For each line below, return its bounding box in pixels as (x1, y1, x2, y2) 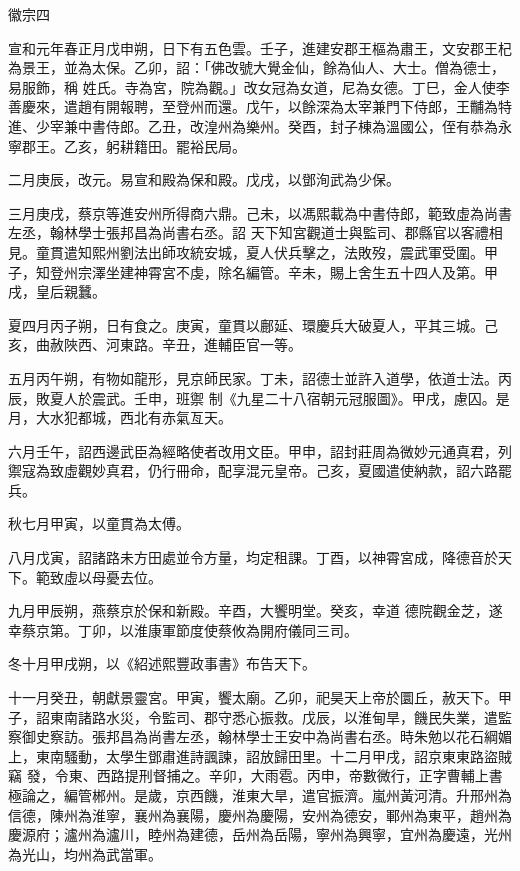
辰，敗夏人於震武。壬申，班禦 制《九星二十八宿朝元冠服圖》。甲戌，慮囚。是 (8, 387, 510, 408)
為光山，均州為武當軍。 (8, 843, 162, 864)
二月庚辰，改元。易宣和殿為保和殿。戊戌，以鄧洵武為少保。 (8, 169, 400, 190)
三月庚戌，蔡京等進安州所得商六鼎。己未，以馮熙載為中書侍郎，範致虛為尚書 (8, 202, 512, 223)
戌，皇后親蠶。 (8, 281, 106, 302)
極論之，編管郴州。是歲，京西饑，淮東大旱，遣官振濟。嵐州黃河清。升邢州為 (8, 785, 512, 805)
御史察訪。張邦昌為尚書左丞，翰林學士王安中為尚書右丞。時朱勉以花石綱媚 (21, 726, 512, 747)
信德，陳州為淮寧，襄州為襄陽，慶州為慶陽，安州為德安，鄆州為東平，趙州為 (8, 804, 512, 825)
